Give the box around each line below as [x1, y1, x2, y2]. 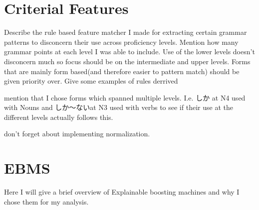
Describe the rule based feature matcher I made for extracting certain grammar [4, 27, 247, 37]
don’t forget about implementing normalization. [4, 128, 150, 139]
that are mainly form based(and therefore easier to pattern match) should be [4, 66, 240, 76]
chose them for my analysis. [4, 196, 89, 207]
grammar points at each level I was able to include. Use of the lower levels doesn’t [4, 46, 255, 57]
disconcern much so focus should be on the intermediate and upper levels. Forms [4, 56, 251, 66]
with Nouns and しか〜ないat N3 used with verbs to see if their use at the [4, 102, 233, 112]
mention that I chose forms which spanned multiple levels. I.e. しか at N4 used [4, 92, 246, 103]
